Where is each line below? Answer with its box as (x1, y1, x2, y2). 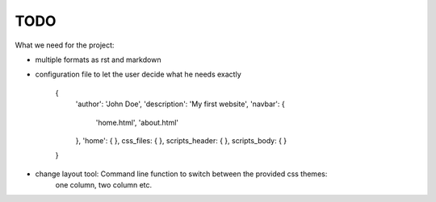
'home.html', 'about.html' (95, 117, 179, 127)
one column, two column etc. (55, 180, 153, 190)
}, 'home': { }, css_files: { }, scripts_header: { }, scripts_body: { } (75, 135, 287, 145)
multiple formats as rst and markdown (35, 55, 161, 64)
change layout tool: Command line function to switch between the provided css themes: (35, 169, 328, 179)
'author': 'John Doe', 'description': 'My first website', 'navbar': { (75, 99, 286, 109)
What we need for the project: (15, 40, 115, 50)
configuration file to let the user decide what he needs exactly (35, 69, 241, 80)
